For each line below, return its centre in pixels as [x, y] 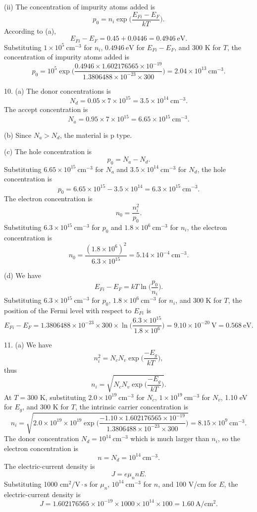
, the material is [84, 135]
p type [120, 136]
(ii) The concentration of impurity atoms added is [80, 6]
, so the [229, 438]
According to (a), [30, 30]
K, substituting [63, 397]
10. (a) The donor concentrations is [58, 90]
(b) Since [18, 135]
